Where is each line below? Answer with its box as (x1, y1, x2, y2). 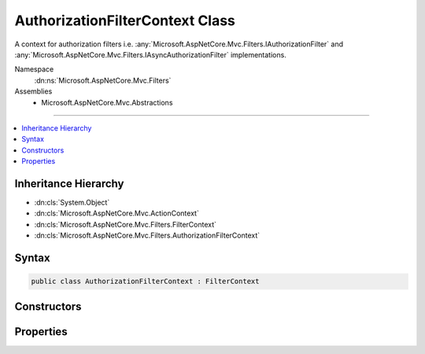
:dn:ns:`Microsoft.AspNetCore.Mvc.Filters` (34, 76, 172, 85)
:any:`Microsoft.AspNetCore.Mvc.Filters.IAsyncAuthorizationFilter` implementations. (14, 50, 286, 59)
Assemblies (14, 87, 53, 96)
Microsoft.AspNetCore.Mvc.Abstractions (41, 98, 173, 107)
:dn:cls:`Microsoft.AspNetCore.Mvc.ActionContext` (34, 208, 200, 218)
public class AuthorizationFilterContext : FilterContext (31, 277, 260, 286)
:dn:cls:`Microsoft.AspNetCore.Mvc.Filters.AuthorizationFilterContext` (34, 230, 261, 240)
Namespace (14, 65, 54, 74)
